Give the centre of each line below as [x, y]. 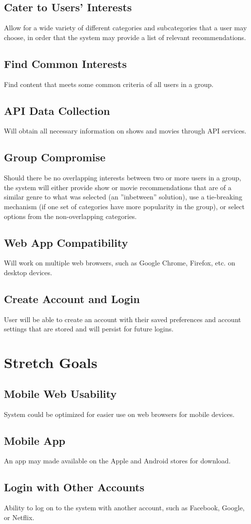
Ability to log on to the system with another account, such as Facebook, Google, [124, 508]
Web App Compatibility [66, 242]
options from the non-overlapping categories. [70, 216]
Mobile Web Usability [60, 393]
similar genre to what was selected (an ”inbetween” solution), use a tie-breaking [123, 197]
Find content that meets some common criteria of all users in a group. [109, 84]
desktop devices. [28, 272]
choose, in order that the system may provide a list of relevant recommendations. [125, 37]
